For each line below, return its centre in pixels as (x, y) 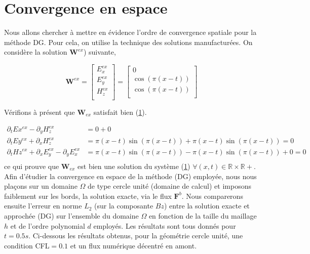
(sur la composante (124, 206)
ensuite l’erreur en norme (43, 206)
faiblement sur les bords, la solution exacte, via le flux (88, 196)
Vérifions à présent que (40, 112)
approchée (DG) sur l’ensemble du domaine (71, 216)
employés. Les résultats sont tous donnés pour (165, 225)
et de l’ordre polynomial (48, 225)
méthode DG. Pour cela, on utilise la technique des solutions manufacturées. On (128, 42)
